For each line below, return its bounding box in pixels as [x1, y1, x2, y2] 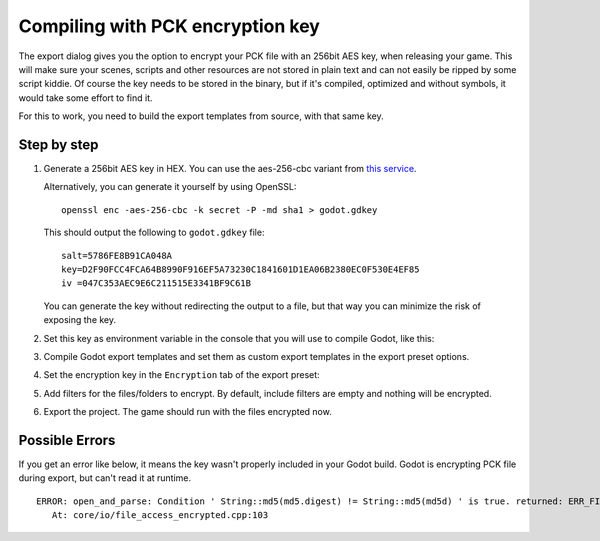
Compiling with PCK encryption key [18, 15, 320, 37]
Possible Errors [18, 431, 116, 449]
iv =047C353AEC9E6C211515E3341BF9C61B [61, 278, 252, 289]
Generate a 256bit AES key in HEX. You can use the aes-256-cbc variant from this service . [43, 163, 417, 175]
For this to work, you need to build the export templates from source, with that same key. [18, 110, 384, 122]
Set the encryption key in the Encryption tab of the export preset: [43, 369, 320, 381]
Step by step [18, 136, 99, 153]
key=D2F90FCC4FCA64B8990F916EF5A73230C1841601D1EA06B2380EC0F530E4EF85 [61, 263, 420, 275]
